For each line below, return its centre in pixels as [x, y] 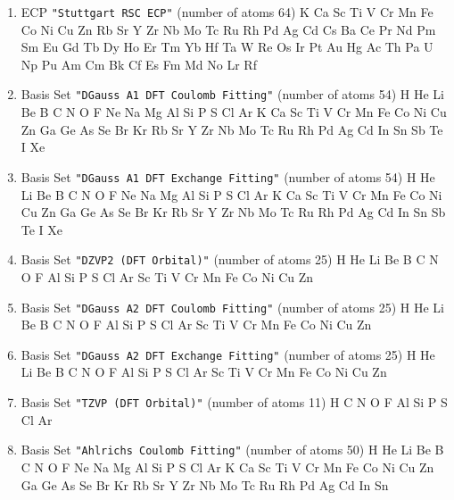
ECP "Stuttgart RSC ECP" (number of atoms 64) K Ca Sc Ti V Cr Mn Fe [227, 12]
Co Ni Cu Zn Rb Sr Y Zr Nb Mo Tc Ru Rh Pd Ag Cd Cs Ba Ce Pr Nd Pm [228, 29]
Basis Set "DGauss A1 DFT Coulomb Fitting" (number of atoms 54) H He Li [232, 94]
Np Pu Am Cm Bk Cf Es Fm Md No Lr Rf [139, 64]
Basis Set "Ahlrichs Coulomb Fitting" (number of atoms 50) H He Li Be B [232, 450]
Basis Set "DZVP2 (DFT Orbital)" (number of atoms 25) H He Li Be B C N [230, 259]
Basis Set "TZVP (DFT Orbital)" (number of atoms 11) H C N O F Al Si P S [234, 402]
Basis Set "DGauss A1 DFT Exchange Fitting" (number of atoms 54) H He [228, 176]
